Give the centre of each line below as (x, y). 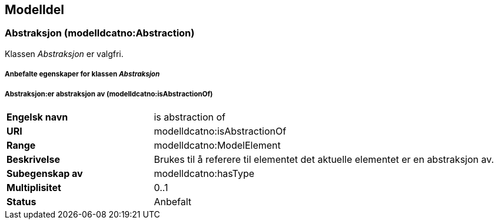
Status (21, 201)
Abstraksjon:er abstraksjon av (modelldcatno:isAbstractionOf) (109, 94)
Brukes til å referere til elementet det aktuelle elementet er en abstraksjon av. (324, 159)
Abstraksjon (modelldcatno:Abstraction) (100, 33)
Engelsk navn (37, 117)
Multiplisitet (34, 187)
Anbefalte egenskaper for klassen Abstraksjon (82, 74)
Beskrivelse (33, 159)
